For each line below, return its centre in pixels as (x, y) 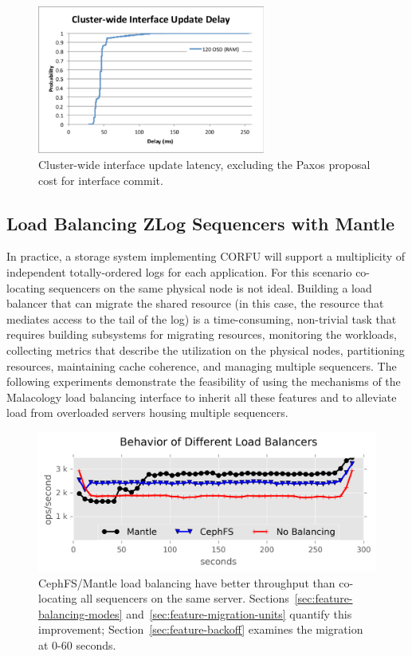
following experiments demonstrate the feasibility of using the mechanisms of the (204, 381)
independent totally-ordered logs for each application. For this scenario (179, 271)
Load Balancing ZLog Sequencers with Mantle (201, 223)
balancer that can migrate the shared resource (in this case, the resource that (195, 303)
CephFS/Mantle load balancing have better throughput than (187, 582)
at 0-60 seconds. (77, 645)
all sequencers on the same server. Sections (185, 598)
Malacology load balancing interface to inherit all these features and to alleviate (202, 397)
